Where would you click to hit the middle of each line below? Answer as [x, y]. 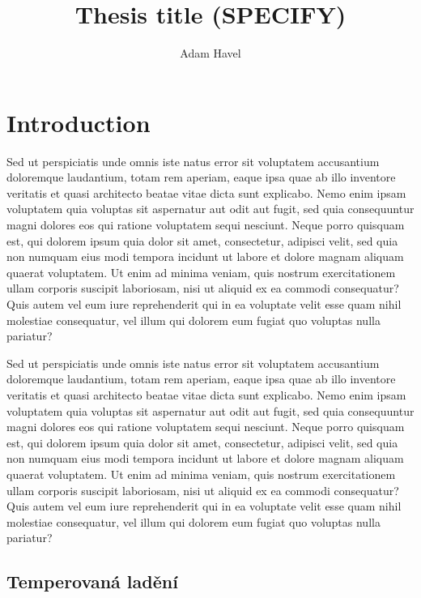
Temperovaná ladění [92, 581]
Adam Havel [210, 53]
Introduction [79, 122]
